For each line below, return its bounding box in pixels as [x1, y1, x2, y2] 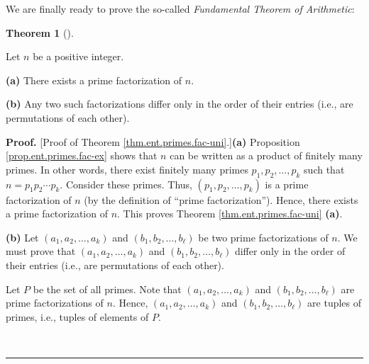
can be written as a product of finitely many [170, 148, 363, 163]
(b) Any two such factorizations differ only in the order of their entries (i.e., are [6, 96, 353, 111]
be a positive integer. [33, 49, 124, 64]
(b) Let [6, 229, 39, 244]
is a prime [265, 176, 309, 191]
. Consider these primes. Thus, [60, 176, 192, 191]
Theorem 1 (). [6, 25, 74, 40]
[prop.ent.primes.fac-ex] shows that [6, 148, 158, 163]
